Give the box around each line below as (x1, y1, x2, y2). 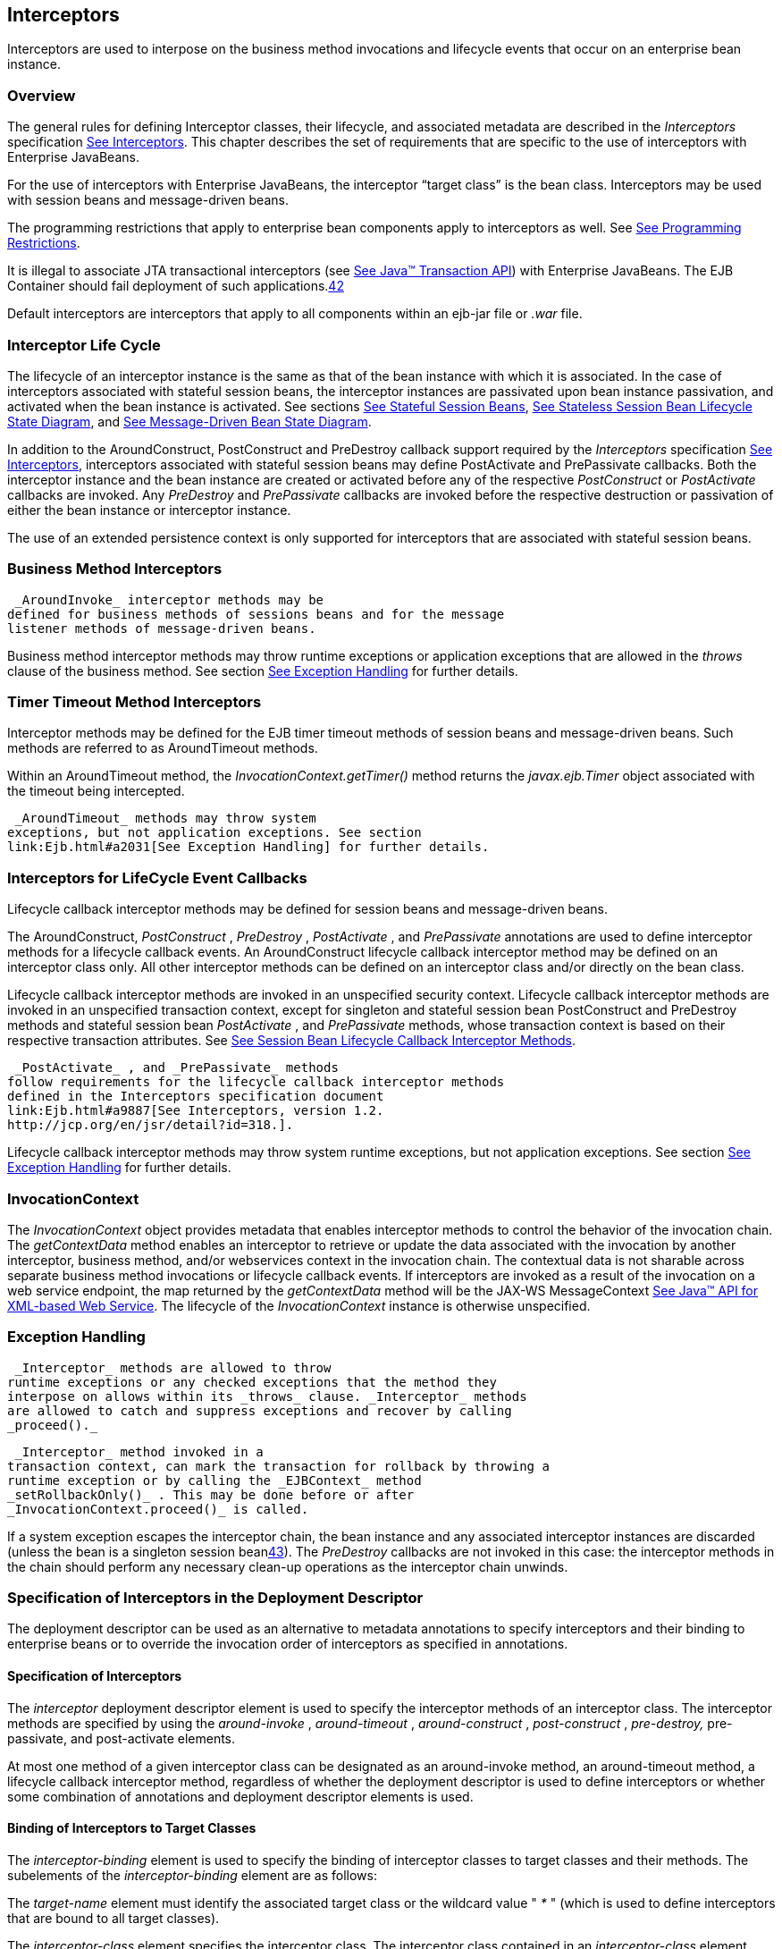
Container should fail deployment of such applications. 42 (7, 278, 344, 294)
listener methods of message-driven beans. (7, 620, 316, 636)
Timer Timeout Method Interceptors (7, 693, 262, 712)
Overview (7, 86, 76, 105)
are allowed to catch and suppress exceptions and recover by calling (7, 1403, 512, 1418)
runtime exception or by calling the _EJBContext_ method (7, 1472, 422, 1488)
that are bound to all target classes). (7, 1910, 220, 1926)
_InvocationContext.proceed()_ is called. (7, 1501, 309, 1516)
